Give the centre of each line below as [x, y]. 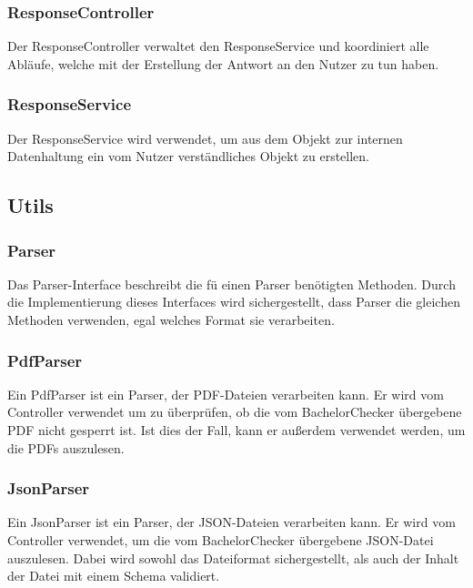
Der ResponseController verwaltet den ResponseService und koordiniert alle [218, 46]
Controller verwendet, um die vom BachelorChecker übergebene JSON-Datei [221, 540]
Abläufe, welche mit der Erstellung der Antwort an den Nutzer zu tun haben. [223, 63]
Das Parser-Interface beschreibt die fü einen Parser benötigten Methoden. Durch [231, 284]
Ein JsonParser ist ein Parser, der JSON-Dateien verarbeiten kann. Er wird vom [231, 522]
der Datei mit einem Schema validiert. [114, 576]
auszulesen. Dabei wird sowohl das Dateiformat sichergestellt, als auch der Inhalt [233, 558]
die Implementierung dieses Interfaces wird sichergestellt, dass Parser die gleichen [234, 302]
